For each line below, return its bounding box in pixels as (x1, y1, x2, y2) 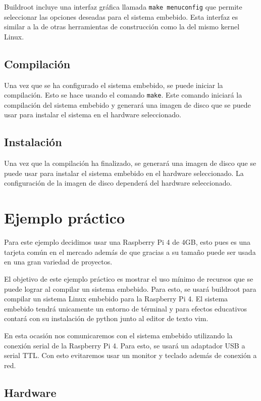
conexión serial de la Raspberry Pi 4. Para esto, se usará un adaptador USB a (4, 340, 245, 350)
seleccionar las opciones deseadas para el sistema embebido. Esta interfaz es (4, 11, 238, 22)
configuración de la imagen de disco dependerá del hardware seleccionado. (4, 177, 232, 188)
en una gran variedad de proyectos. (4, 256, 113, 267)
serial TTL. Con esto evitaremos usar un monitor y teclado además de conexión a (4, 350, 257, 361)
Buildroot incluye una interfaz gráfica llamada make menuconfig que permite (4, 2, 242, 12)
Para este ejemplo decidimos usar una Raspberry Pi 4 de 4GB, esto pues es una (4, 237, 251, 247)
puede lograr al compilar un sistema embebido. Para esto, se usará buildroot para (4, 283, 256, 294)
